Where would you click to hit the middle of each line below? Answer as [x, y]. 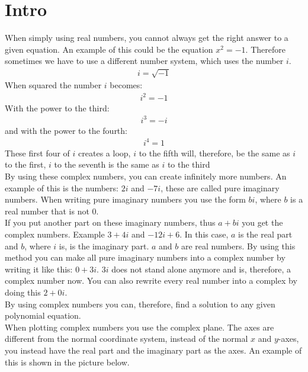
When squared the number [53, 85]
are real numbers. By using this [238, 246]
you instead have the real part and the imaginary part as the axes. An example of [153, 350]
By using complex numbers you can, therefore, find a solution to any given [140, 304]
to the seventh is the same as [107, 164]
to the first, [25, 164]
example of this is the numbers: [62, 187]
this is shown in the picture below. [67, 362]
